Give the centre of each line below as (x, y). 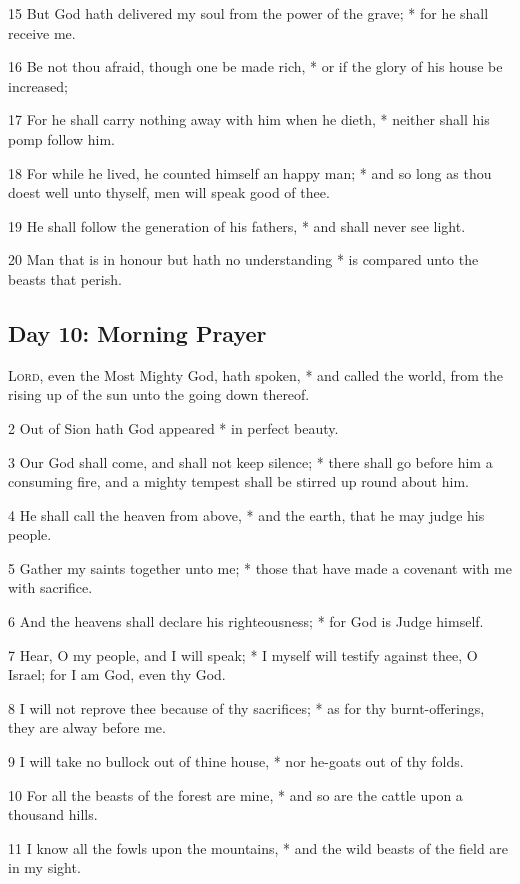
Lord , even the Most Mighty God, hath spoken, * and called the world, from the (256, 374)
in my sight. (44, 867)
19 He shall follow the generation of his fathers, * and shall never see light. (237, 225)
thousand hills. (53, 814)
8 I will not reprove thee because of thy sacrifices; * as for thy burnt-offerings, (246, 707)
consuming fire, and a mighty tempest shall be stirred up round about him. (238, 481)
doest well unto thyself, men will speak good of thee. (169, 192)
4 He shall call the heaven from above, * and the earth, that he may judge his (246, 514)
